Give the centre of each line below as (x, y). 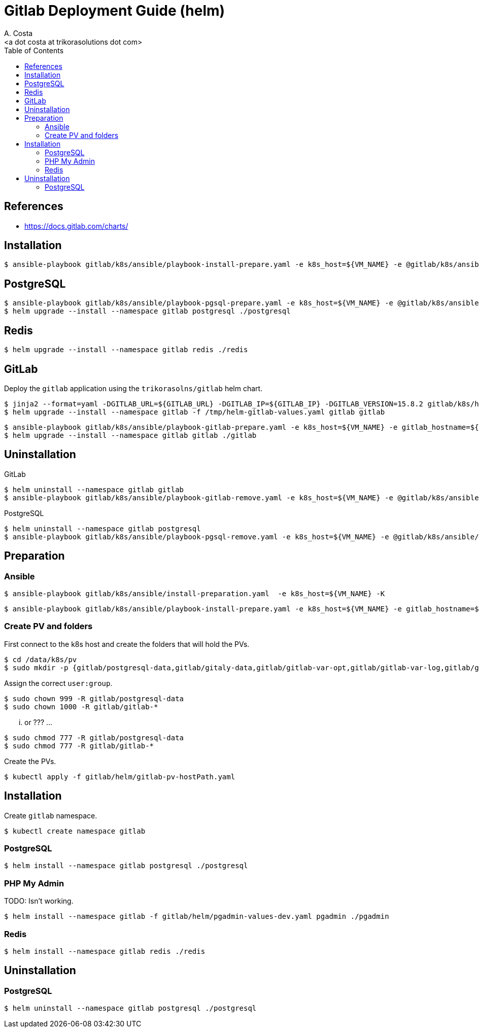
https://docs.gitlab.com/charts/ (76, 226)
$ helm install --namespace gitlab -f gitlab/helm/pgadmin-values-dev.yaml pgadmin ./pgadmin (197, 917)
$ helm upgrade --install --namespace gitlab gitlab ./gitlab (130, 435)
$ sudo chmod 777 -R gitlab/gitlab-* (79, 746)
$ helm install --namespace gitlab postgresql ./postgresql (126, 866)
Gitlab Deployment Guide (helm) (115, 11)
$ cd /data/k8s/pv (41, 659)
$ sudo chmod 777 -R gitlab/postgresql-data (94, 737)
